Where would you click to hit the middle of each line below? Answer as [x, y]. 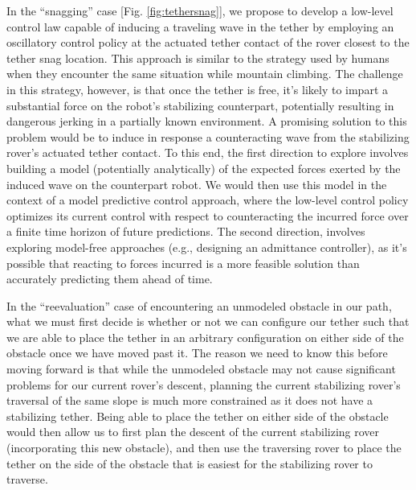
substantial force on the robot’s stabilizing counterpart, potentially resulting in [200, 105]
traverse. [27, 479]
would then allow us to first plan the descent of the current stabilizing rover [193, 432]
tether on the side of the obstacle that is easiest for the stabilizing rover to [190, 463]
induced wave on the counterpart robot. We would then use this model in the [197, 184]
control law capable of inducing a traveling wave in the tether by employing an [200, 26]
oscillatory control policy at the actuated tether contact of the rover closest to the [208, 42]
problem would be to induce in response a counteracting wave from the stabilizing [208, 136]
